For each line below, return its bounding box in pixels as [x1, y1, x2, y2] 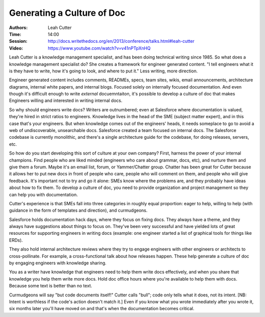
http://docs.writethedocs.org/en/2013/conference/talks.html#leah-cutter [48, 38, 195, 44]
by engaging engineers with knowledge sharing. [9, 260, 106, 266]
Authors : [9, 25, 28, 31]
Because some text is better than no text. [9, 283, 93, 289]
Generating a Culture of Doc [9, 7, 126, 18]
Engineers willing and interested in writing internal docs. [9, 97, 123, 103]
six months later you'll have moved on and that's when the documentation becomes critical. [9, 306, 195, 312]
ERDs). [9, 237, 23, 243]
